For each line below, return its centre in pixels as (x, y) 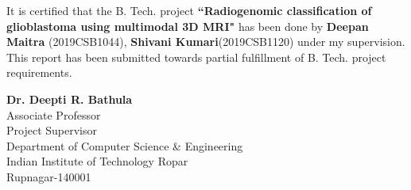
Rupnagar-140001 (49, 176)
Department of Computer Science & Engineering (125, 145)
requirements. (39, 72)
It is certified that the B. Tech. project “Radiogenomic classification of (189, 10)
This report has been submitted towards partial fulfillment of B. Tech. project (196, 57)
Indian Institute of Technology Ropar (97, 161)
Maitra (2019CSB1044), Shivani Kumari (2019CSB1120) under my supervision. (206, 42)
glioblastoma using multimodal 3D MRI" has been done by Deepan (188, 26)
